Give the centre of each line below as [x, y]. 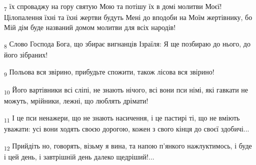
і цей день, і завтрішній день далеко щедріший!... [79, 156]
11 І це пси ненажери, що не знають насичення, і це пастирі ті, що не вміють [122, 118]
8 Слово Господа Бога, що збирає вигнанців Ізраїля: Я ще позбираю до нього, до [127, 44]
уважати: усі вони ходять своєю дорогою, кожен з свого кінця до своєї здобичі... [127, 128]
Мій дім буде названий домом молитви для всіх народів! [90, 27]
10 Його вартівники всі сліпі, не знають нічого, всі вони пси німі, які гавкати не [126, 90]
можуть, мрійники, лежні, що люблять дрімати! [76, 101]
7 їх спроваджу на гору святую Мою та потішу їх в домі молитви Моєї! [113, 7]
